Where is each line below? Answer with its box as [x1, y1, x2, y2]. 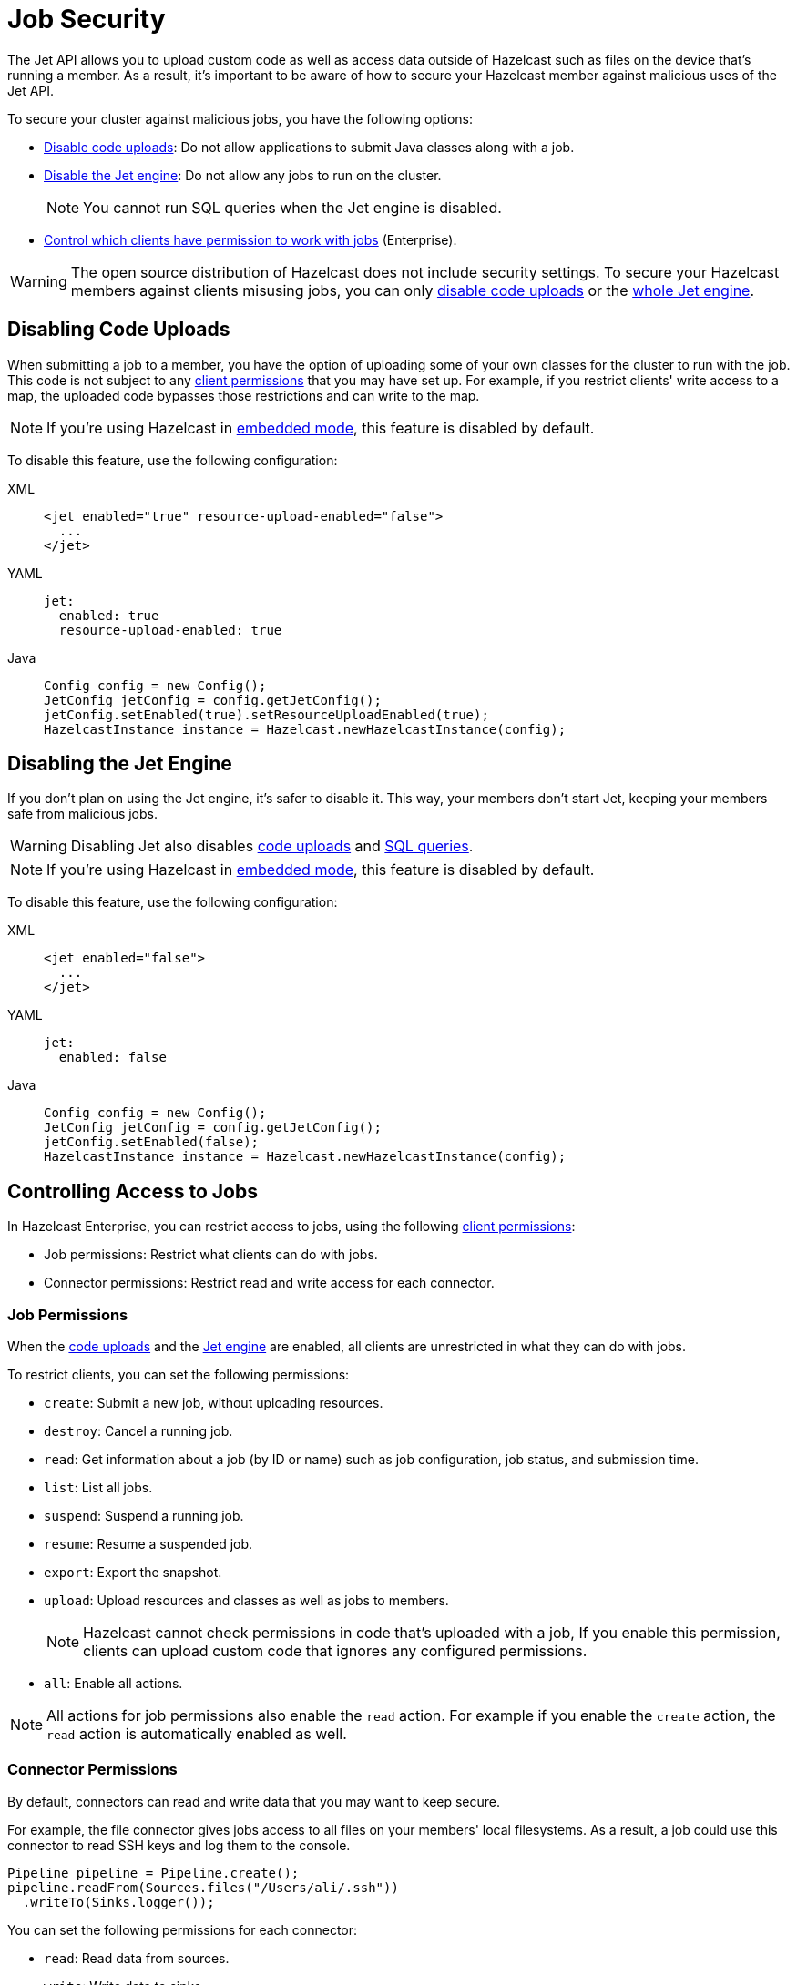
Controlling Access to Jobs [7, 1179, 258, 1203]
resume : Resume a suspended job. [44, 1536, 253, 1552]
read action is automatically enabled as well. [46, 1725, 347, 1744]
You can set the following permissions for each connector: [7, 1921, 358, 1938]
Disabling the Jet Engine [7, 752, 232, 776]
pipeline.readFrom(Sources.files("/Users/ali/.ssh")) [7, 1879, 399, 1895]
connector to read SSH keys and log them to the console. [7, 1837, 351, 1853]
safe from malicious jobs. [7, 806, 158, 822]
